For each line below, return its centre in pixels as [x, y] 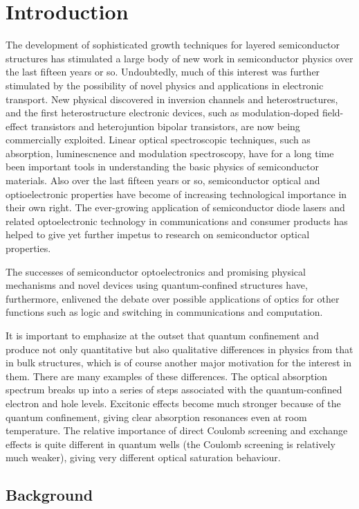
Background [49, 495]
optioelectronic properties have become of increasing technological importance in [176, 194]
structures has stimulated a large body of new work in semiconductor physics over [179, 58]
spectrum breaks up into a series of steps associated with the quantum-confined [174, 390]
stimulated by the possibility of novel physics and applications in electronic [165, 85]
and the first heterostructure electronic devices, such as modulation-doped [163, 113]
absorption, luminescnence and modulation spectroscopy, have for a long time [170, 153]
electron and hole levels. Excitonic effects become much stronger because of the [173, 403]
